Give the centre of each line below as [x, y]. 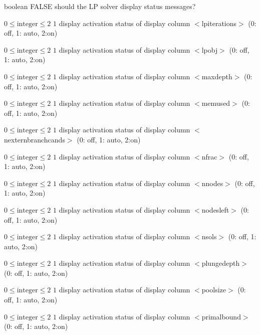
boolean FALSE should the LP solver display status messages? [100, 6]
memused [216, 103]
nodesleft [215, 209]
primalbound [221, 316]
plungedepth [221, 263]
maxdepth [217, 76]
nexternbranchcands [35, 139]
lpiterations [219, 23]
